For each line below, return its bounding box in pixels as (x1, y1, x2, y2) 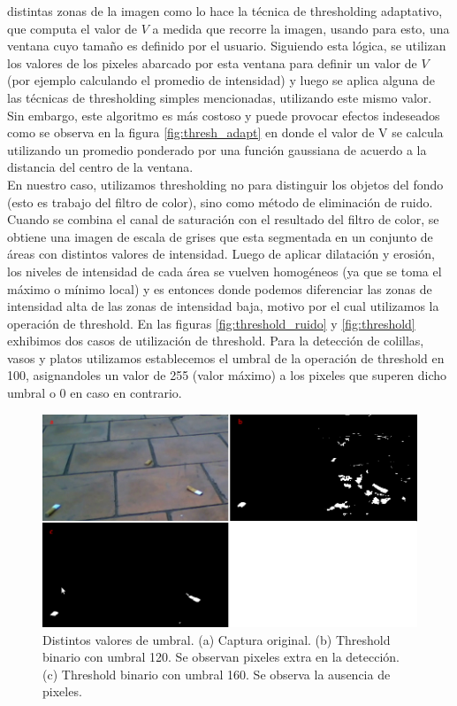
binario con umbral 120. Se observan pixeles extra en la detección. (42, 648, 400, 666)
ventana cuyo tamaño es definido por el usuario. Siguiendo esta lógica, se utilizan (7, 36, 446, 55)
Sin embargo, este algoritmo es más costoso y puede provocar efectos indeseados (7, 105, 440, 124)
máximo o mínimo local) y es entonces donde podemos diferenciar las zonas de (7, 279, 432, 298)
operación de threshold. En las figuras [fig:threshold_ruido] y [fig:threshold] (7, 314, 415, 332)
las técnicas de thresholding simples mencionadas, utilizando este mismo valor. (7, 88, 432, 106)
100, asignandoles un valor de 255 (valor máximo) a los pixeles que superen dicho (7, 366, 447, 384)
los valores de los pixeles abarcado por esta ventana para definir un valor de (7, 53, 417, 72)
